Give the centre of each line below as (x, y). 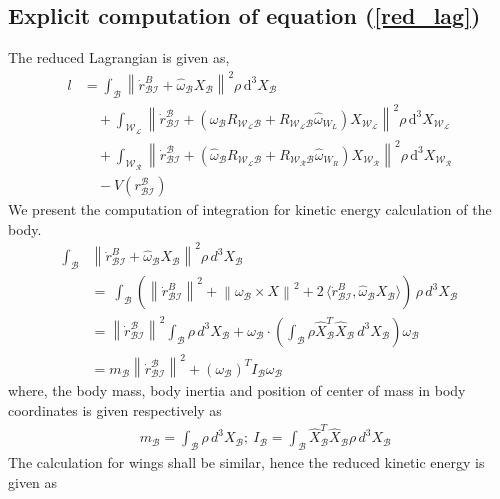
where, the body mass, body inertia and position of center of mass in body (237, 390)
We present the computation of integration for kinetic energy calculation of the (250, 209)
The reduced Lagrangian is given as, (119, 57)
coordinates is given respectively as (115, 410)
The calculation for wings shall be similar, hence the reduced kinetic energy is (246, 462)
